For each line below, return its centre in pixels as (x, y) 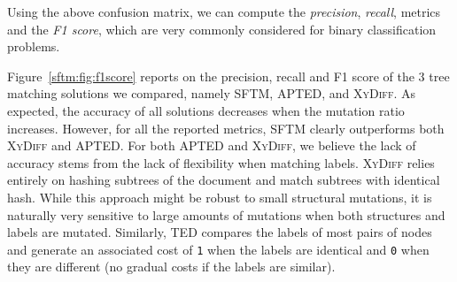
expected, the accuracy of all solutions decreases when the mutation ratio (206, 110)
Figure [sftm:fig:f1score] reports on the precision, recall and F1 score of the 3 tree (228, 76)
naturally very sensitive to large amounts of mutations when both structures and (226, 214)
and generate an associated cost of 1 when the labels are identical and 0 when (218, 249)
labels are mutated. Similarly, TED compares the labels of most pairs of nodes (220, 232)
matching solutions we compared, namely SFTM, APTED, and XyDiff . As (211, 93)
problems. (34, 46)
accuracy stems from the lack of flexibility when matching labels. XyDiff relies (221, 162)
